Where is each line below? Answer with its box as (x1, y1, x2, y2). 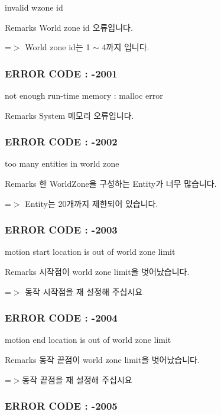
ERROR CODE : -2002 (5, 134, 118, 149)
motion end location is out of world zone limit (5, 333, 171, 346)
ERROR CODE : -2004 (5, 310, 118, 325)
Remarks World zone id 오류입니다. (5, 21, 133, 33)
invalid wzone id (5, 1, 63, 13)
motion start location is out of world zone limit (5, 245, 175, 258)
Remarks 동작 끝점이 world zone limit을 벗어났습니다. (5, 354, 200, 365)
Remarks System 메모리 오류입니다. (5, 109, 134, 121)
